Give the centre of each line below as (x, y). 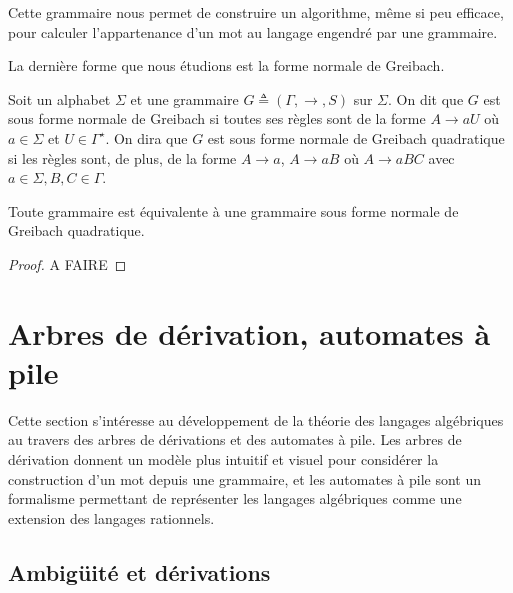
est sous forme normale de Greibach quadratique (356, 137)
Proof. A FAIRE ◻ (67, 263)
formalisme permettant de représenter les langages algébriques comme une (235, 498)
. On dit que (426, 98)
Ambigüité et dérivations (139, 571)
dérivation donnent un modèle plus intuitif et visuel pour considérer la (223, 459)
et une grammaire (184, 98)
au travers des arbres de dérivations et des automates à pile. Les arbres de (235, 439)
